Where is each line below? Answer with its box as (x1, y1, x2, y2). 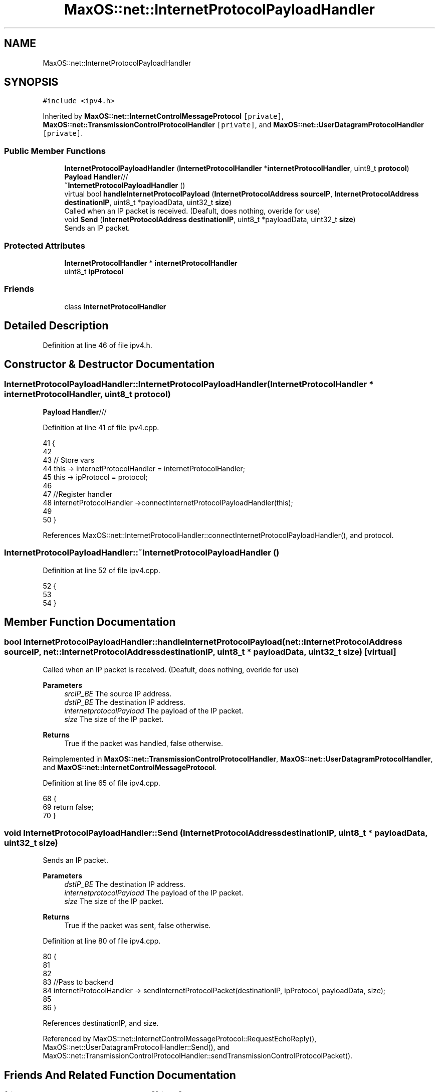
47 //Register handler (43, 489, 113, 498)
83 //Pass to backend (43, 978, 113, 987)
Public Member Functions (4, 145, 106, 156)
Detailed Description (4, 319, 109, 332)
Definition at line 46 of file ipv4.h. (43, 340, 152, 349)
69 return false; (43, 802, 94, 811)
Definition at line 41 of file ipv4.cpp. (43, 423, 159, 432)
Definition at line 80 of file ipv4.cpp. (43, 937, 161, 946)
